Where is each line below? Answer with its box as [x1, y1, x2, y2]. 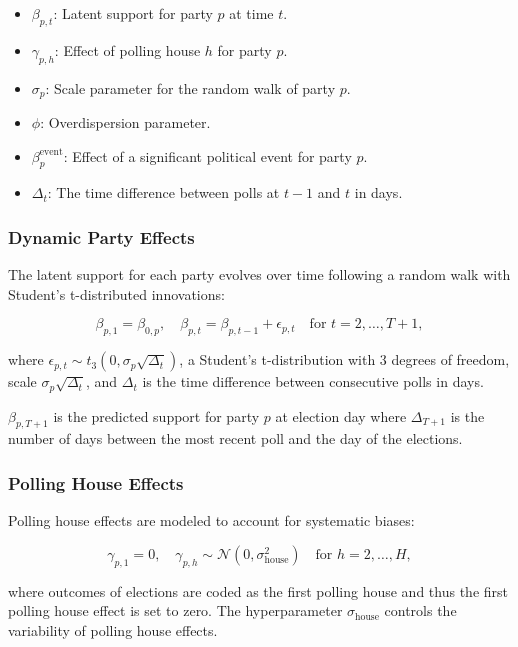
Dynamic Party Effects [8, 224, 195, 249]
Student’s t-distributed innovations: [8, 283, 225, 304]
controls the [384, 600, 457, 621]
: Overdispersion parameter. [40, 112, 211, 133]
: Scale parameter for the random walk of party [45, 77, 336, 98]
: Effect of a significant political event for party [63, 145, 352, 166]
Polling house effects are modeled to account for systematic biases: [8, 510, 415, 531]
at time [229, 3, 274, 23]
